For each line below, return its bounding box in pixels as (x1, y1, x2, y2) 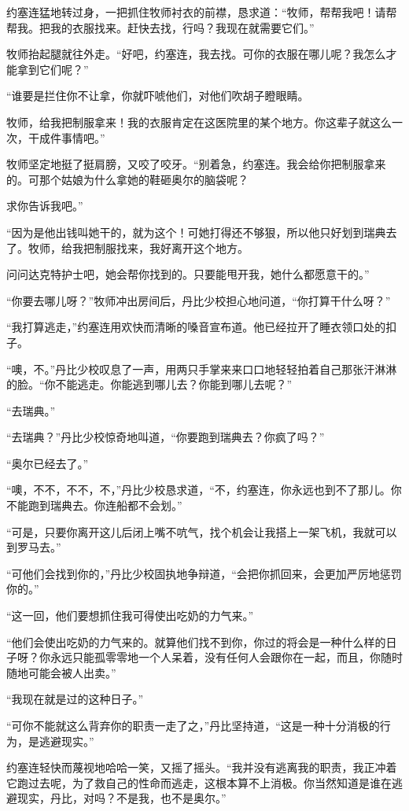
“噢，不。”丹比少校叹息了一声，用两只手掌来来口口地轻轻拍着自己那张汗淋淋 (6, 360, 397, 377)
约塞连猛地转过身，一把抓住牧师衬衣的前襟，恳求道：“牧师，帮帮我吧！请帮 (6, 4, 397, 20)
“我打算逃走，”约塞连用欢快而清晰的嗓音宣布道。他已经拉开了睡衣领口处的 (6, 319, 386, 335)
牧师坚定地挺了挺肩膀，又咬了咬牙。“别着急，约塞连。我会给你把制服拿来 (6, 156, 386, 172)
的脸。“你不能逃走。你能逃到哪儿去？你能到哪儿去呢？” (6, 376, 293, 393)
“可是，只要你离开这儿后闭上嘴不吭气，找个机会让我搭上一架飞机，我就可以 (6, 523, 397, 540)
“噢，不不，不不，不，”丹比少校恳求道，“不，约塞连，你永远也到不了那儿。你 (6, 481, 402, 498)
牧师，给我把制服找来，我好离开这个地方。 (28, 239, 249, 256)
